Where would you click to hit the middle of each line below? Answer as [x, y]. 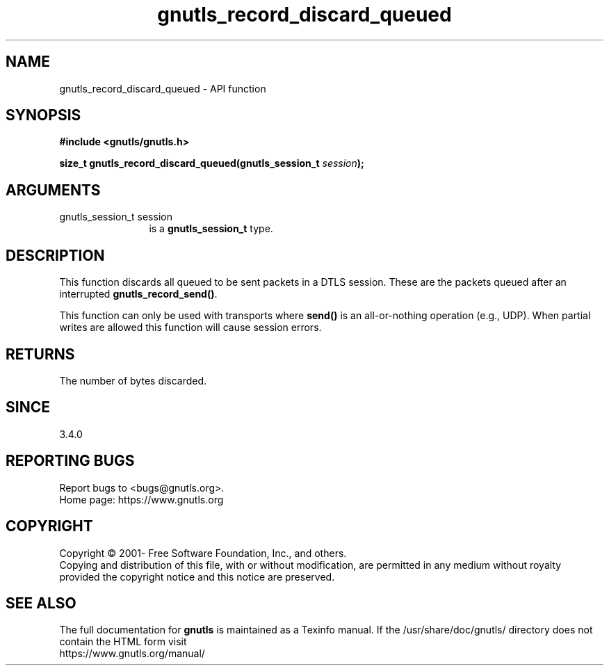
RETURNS [40, 354]
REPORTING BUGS [70, 461]
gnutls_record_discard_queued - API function [163, 88]
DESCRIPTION [55, 255]
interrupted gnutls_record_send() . [138, 294]
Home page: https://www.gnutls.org [141, 499]
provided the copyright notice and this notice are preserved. [197, 576]
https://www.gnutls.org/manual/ [132, 654]
